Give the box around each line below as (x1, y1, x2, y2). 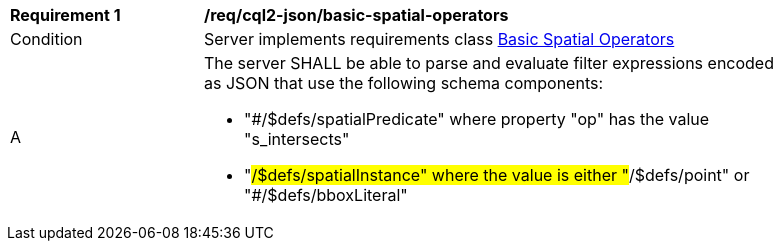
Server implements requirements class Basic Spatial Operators (204, 29, 675, 49)
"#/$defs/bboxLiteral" (244, 185, 408, 205)
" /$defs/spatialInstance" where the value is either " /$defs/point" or (244, 165, 750, 185)
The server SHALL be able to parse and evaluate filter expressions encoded (204, 53, 774, 73)
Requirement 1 (10, 5, 121, 25)
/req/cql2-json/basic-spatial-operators (204, 5, 509, 25)
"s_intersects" (244, 129, 350, 149)
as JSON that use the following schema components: (204, 73, 604, 93)
